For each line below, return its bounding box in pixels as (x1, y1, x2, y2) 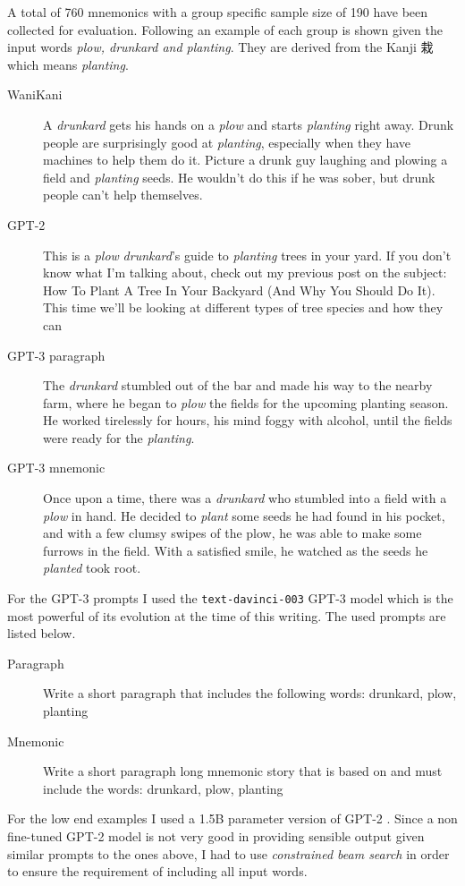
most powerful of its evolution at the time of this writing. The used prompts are (7, 606, 446, 625)
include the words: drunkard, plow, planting (43, 779, 283, 797)
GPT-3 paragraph (7, 345, 106, 364)
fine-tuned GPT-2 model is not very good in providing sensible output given (7, 827, 425, 846)
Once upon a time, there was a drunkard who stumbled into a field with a (43, 489, 447, 507)
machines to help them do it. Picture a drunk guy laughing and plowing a (43, 150, 448, 169)
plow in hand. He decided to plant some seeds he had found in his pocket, (43, 506, 445, 524)
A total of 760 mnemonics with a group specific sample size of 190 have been (7, 3, 428, 21)
